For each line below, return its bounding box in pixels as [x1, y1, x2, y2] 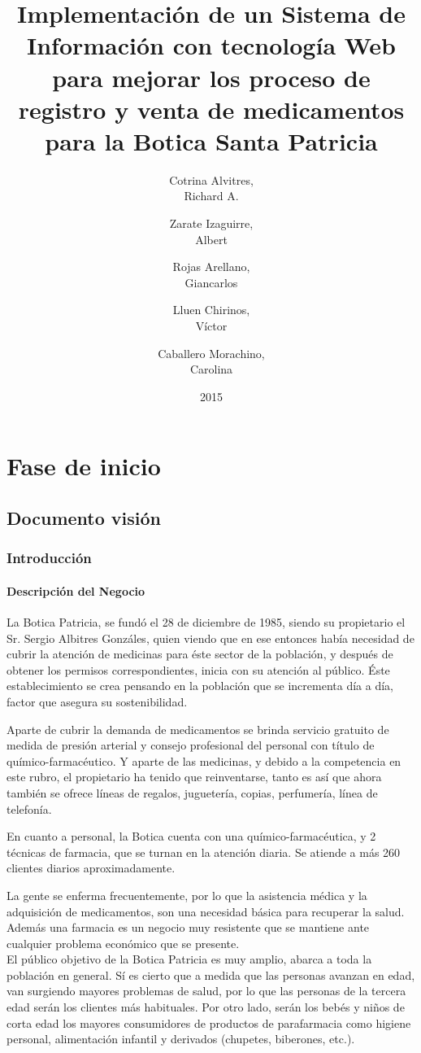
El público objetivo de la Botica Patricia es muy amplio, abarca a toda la [7, 950, 372, 968]
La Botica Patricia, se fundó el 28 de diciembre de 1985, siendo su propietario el [7, 614, 406, 631]
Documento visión [7, 505, 162, 530]
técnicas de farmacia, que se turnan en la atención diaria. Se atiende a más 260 [7, 843, 401, 860]
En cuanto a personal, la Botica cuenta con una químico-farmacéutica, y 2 [7, 828, 376, 845]
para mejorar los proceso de [52, 60, 371, 94]
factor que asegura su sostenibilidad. [7, 693, 188, 710]
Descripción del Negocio [7, 582, 145, 599]
